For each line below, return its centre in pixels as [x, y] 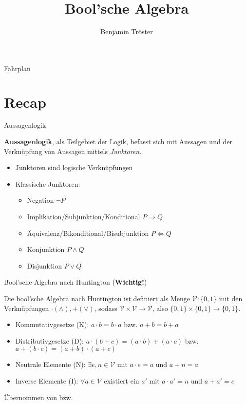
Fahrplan [17, 68]
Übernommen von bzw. [38, 397]
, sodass [106, 308]
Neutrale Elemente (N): [50, 364]
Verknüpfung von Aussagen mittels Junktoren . [73, 151]
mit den [231, 298]
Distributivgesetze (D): [49, 340]
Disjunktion [45, 265]
